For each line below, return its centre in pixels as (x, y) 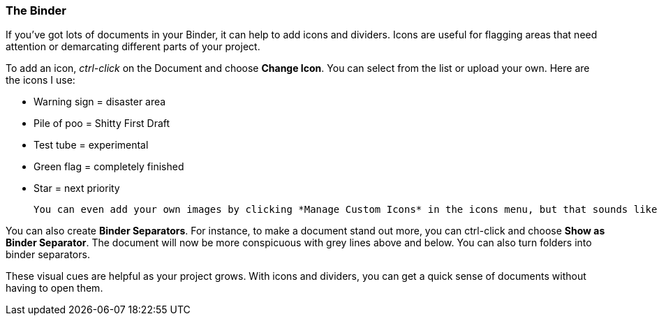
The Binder (36, 10)
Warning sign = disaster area (100, 102)
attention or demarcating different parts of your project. (133, 47)
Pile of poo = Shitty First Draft (102, 124)
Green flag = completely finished (109, 167)
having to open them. (54, 288)
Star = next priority (77, 188)
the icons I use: (40, 80)
